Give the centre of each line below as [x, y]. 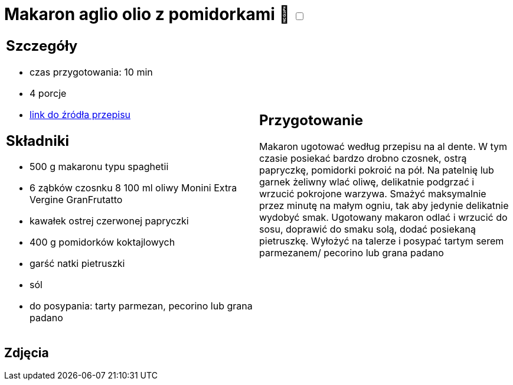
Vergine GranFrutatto [76, 200]
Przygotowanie [311, 120]
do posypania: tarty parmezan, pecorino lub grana [141, 306]
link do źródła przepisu [80, 114]
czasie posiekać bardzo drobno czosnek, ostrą [363, 159]
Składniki [38, 141]
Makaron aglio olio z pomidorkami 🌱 [147, 14]
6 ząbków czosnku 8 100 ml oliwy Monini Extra [133, 188]
